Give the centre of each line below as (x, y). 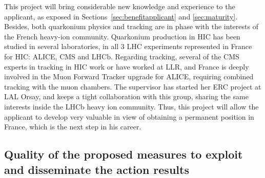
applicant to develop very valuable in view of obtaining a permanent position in (129, 116)
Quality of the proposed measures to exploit (124, 154)
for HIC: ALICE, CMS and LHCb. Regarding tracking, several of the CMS (122, 56)
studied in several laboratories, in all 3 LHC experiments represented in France (128, 46)
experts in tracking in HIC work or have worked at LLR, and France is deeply (127, 66)
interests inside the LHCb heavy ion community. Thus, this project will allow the (131, 106)
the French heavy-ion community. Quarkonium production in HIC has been (122, 36)
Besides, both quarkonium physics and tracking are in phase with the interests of (131, 26)
